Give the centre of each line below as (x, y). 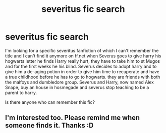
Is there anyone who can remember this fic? (50, 102)
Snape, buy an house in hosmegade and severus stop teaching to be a (77, 87)
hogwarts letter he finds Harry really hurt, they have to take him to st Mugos (83, 61)
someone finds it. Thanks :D (50, 125)
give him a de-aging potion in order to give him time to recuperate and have (82, 71)
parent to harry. (21, 92)
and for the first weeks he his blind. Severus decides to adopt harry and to (81, 66)
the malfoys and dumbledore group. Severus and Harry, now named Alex (80, 82)
